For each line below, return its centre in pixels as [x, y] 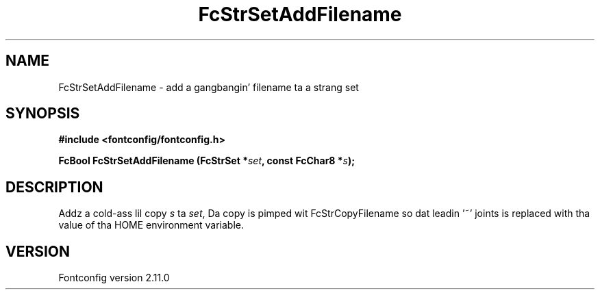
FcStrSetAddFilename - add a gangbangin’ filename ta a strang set [209, 87]
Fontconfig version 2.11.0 [114, 278]
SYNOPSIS [43, 114]
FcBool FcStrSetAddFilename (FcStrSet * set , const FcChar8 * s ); [207, 161]
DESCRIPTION [54, 187]
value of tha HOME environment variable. [151, 225]
